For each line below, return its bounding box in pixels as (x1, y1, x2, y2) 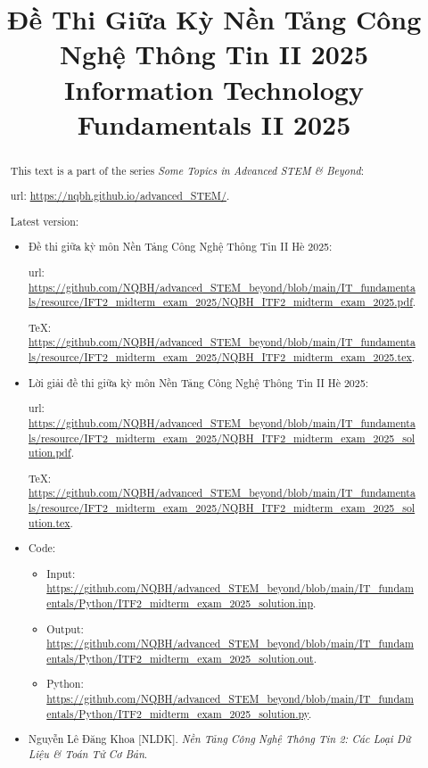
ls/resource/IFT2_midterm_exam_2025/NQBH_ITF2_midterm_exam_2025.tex (29, 350, 412, 365)
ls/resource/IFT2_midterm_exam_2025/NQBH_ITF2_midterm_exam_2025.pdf (29, 294, 413, 310)
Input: (46, 566, 76, 581)
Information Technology (64, 70, 364, 107)
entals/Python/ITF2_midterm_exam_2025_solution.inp (46, 596, 314, 611)
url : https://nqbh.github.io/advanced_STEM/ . (10, 188, 230, 203)
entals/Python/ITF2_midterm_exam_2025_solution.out (46, 650, 314, 665)
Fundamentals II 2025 (77, 105, 351, 142)
